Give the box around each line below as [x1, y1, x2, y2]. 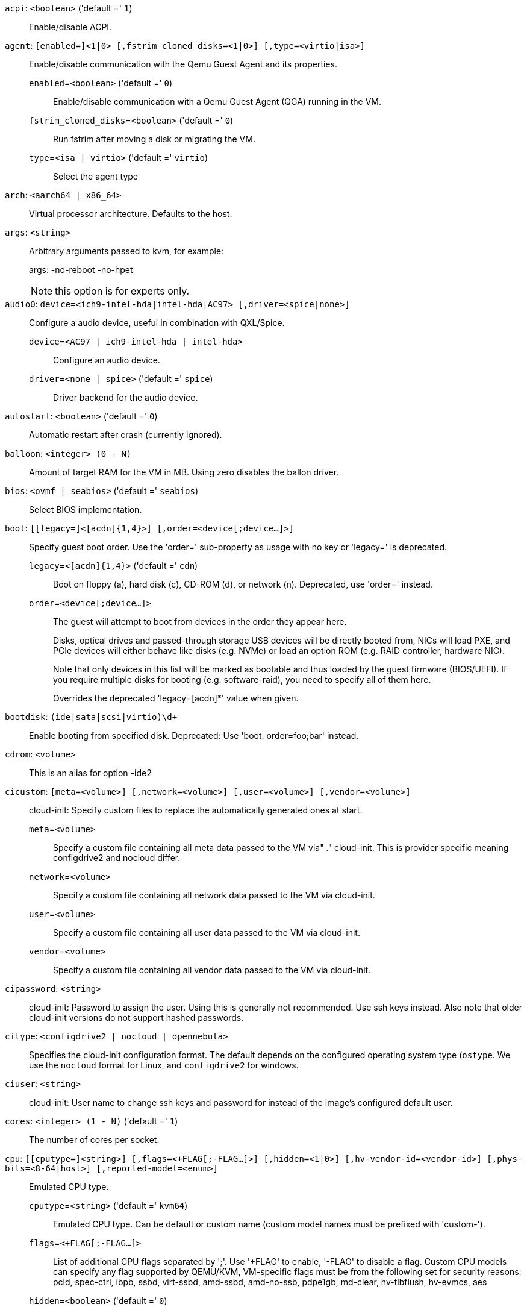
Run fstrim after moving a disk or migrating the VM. [53, 134, 255, 144]
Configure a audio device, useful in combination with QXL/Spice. [29, 318, 285, 328]
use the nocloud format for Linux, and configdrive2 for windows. [29, 1060, 299, 1070]
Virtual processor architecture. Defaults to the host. [29, 208, 232, 219]
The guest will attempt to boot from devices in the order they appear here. [53, 616, 347, 627]
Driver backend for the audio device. [53, 392, 198, 403]
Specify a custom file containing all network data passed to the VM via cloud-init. [53, 890, 375, 900]
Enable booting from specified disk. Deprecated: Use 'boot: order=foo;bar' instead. [29, 730, 359, 741]
